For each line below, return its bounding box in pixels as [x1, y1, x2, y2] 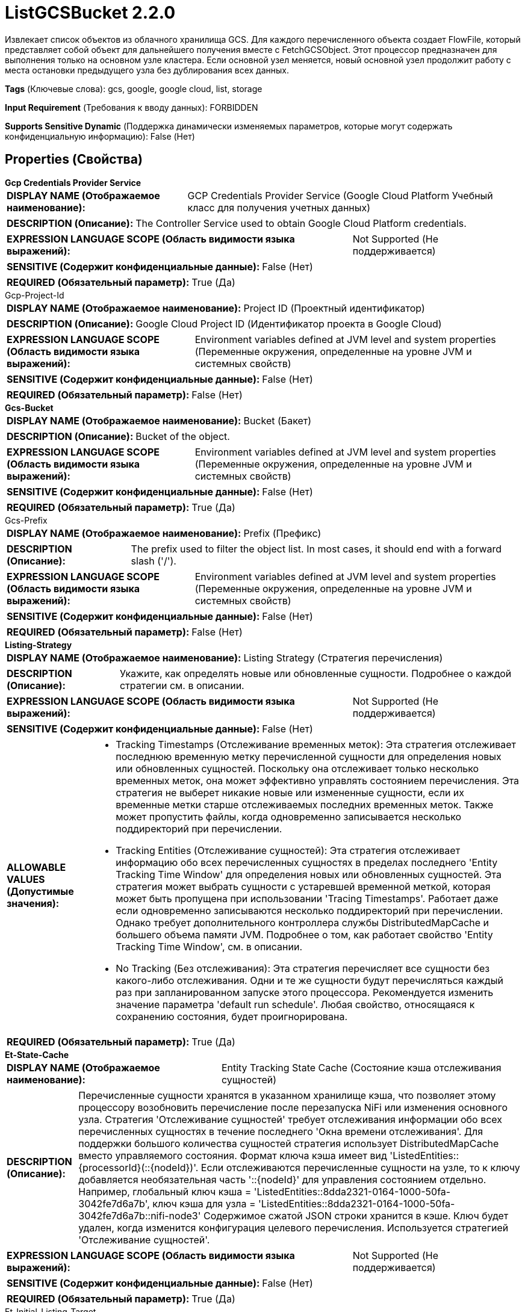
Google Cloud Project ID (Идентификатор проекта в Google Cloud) [135, 317, 442, 330]
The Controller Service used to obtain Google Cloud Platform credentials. [135, 217, 467, 229]
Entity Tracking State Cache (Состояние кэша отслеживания [221, 1061, 502, 1074]
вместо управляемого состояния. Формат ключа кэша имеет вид [78, 1149, 387, 1162]
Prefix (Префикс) [243, 527, 322, 539]
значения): [7, 897, 60, 909]
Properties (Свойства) [5, 152, 143, 167]
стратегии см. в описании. [119, 679, 244, 692]
